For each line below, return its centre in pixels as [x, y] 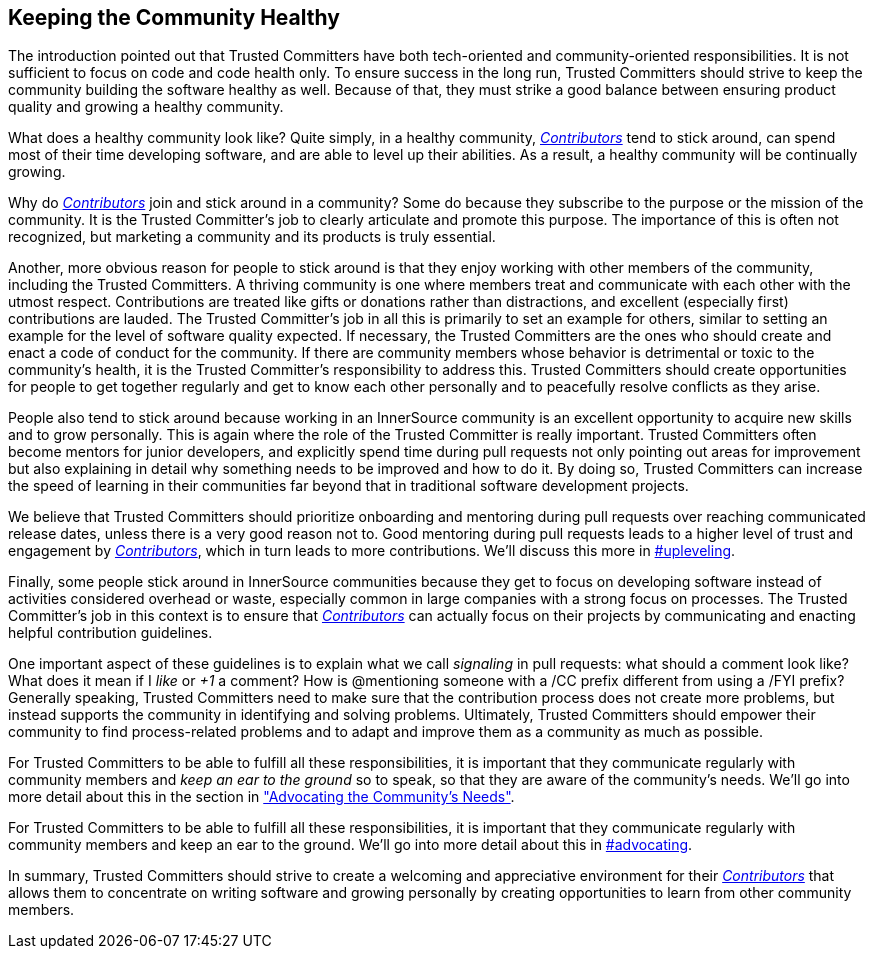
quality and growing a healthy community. [146, 107]
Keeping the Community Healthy [174, 17]
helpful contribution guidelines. [110, 633]
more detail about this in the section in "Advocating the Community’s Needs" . [261, 797]
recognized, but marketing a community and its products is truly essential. [252, 237]
